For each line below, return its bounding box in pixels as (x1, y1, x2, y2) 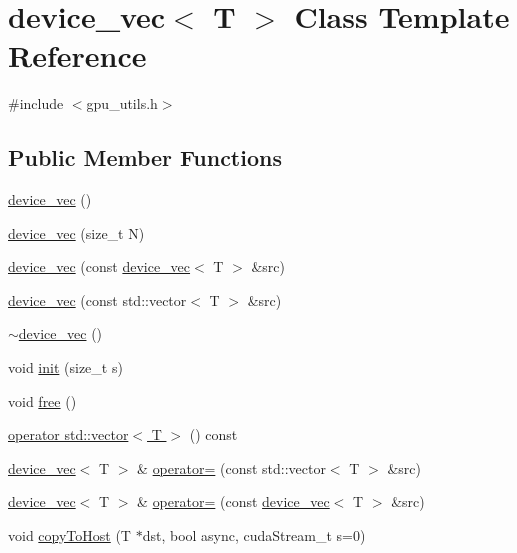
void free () (8, 390, 77, 411)
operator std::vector (8, 424, 129, 445)
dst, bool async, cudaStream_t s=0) (142, 525, 366, 546)
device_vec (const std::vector (8, 289, 187, 310)
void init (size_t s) (8, 357, 123, 378)
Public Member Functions (8, 142, 282, 173)
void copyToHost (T (8, 525, 131, 546)
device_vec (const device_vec (8, 256, 191, 277)
